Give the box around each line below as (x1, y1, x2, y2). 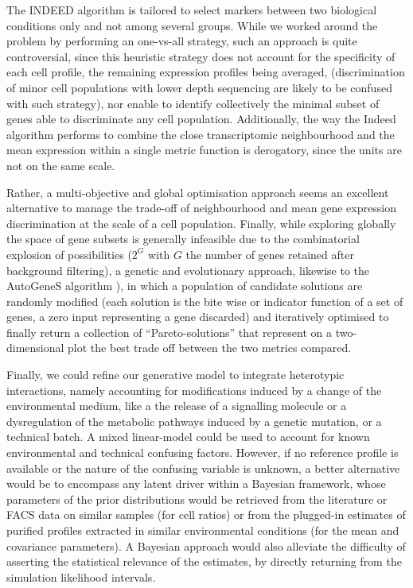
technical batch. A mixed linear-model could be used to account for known (6, 428, 370, 445)
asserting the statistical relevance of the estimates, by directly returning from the (6, 553, 402, 570)
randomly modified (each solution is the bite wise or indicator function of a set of (6, 292, 403, 309)
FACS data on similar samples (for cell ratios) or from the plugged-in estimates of (6, 506, 406, 523)
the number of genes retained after (185, 246, 354, 262)
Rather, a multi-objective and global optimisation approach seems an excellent (6, 184, 389, 200)
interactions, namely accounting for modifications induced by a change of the (6, 381, 382, 398)
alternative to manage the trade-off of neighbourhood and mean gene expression (6, 199, 396, 216)
